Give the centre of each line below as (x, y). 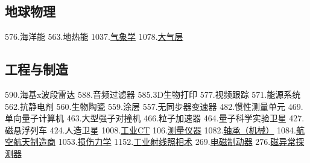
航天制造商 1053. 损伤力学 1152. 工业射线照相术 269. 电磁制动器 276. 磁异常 (154, 142)
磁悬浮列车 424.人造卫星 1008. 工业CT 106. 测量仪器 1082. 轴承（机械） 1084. (151, 129)
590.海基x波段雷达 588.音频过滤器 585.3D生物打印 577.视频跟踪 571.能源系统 (153, 94)
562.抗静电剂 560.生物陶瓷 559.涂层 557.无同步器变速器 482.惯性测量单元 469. (154, 106)
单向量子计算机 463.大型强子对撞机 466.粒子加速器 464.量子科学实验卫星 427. (155, 118)
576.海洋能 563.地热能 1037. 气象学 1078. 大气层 (94, 37)
